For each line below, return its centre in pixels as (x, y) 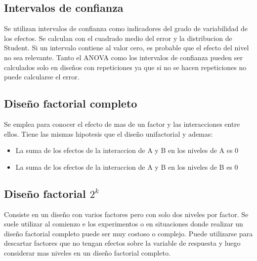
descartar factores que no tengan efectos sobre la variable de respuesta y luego (122, 243)
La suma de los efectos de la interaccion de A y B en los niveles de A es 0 (127, 150)
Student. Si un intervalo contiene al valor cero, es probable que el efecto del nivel (127, 48)
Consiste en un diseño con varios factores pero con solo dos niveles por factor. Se (126, 214)
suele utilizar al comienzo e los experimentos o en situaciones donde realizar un (124, 224)
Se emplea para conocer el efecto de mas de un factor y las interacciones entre (122, 124)
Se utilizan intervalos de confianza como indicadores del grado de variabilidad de (126, 28)
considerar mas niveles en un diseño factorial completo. (87, 252)
